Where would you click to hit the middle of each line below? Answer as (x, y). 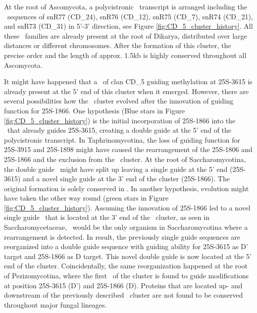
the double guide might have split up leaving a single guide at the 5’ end (116, 169)
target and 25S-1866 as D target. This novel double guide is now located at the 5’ (128, 256)
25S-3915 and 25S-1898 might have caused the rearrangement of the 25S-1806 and (128, 149)
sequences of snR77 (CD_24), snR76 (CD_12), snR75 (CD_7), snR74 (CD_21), (130, 16)
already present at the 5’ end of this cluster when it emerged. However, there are (127, 91)
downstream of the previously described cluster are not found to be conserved (124, 295)
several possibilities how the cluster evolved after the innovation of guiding (119, 101)
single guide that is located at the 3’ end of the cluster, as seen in (107, 217)
